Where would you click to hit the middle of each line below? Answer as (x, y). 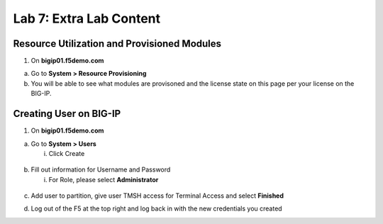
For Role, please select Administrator (104, 179)
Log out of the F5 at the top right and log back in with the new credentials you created (157, 208)
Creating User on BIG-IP (67, 114)
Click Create (67, 153)
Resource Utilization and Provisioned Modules (117, 44)
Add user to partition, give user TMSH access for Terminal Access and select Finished (157, 196)
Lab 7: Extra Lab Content (87, 18)
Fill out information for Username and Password (101, 169)
